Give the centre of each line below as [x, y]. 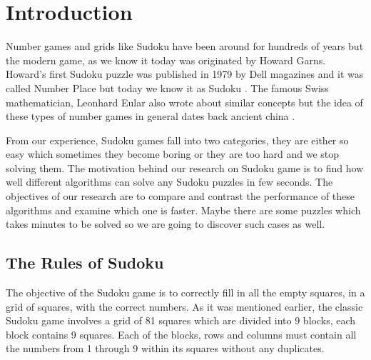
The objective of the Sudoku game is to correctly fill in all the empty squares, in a [185, 292]
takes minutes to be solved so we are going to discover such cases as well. [166, 224]
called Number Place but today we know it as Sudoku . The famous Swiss [167, 87]
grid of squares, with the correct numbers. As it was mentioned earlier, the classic [184, 306]
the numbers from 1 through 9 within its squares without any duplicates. [165, 348]
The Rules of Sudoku [85, 262]
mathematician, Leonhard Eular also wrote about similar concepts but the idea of [184, 102]
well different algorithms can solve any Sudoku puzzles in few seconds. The [169, 182]
